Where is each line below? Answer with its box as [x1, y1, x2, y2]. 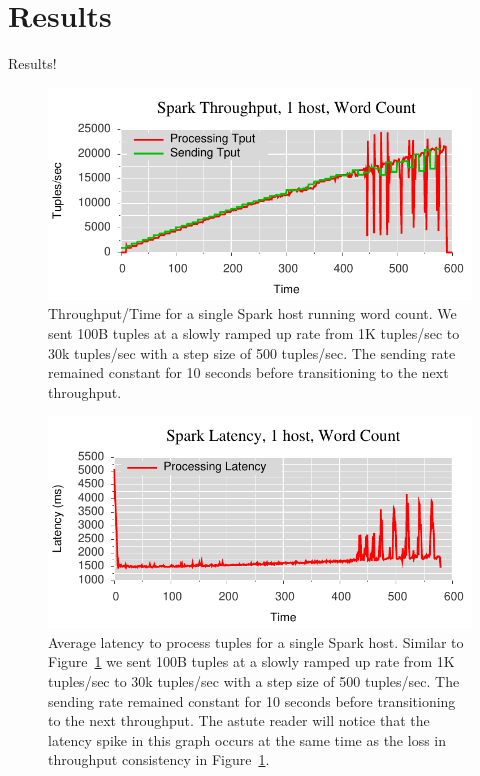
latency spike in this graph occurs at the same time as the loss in [48, 729, 447, 750]
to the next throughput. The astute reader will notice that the [48, 710, 430, 731]
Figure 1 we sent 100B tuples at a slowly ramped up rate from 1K [48, 651, 455, 672]
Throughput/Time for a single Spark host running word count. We [48, 303, 457, 324]
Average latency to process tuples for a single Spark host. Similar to [48, 631, 464, 652]
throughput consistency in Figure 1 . [48, 749, 270, 770]
